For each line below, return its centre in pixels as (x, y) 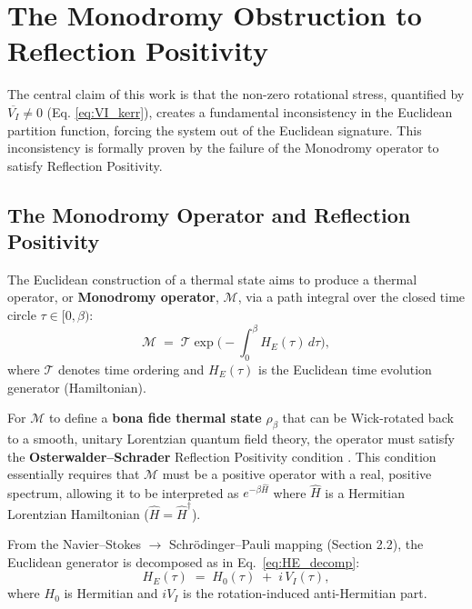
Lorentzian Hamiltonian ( (78, 513)
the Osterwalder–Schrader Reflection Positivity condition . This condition (222, 456)
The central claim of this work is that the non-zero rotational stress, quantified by (236, 94)
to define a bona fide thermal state (155, 418)
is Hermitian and (111, 593)
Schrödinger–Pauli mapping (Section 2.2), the (296, 544)
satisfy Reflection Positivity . (85, 165)
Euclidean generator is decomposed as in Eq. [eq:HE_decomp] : (184, 561)
